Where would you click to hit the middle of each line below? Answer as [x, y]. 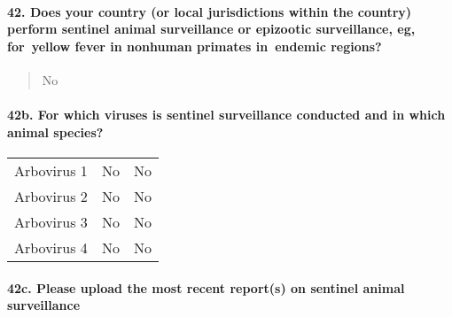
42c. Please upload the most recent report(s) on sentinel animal [206, 287]
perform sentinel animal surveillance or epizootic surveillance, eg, [211, 29]
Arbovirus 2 [51, 196]
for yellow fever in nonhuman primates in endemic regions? [195, 46]
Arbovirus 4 [51, 247]
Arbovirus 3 [51, 221]
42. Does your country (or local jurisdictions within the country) [210, 11]
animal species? [55, 131]
